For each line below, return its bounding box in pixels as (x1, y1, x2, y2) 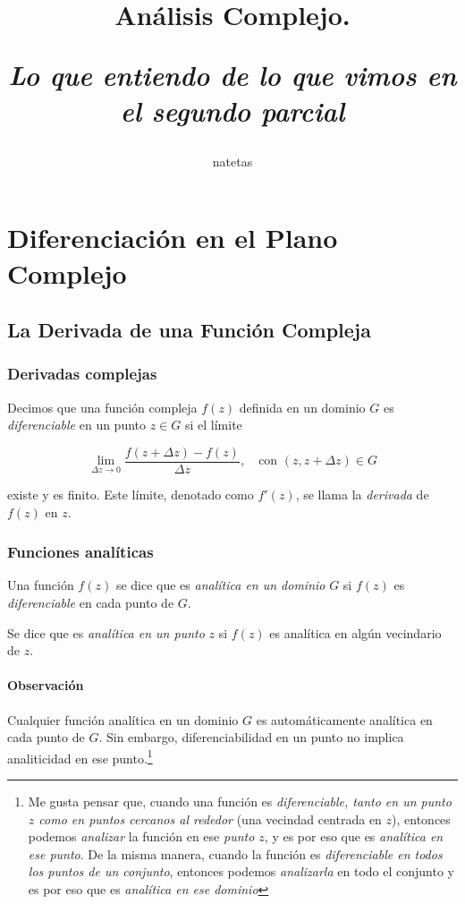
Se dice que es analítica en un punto (7, 623, 205, 642)
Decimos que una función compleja (7, 397, 198, 416)
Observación (7, 676, 84, 695)
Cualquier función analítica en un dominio (7, 710, 239, 729)
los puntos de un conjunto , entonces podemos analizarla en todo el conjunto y (28, 862, 454, 881)
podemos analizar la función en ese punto (28, 827, 255, 846)
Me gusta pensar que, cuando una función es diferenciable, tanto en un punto (28, 791, 452, 810)
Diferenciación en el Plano (7, 219, 338, 256)
